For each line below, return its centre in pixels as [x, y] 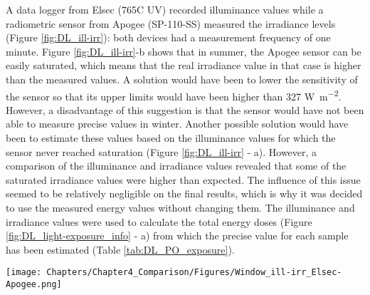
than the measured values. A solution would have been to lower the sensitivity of [182, 79]
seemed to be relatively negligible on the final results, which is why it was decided [184, 193]
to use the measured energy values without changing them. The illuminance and [180, 207]
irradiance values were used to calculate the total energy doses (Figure [159, 221]
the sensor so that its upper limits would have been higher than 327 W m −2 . [174, 95]
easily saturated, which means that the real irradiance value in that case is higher [184, 65]
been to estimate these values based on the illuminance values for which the [171, 138]
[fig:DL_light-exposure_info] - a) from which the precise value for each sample [177, 236]
